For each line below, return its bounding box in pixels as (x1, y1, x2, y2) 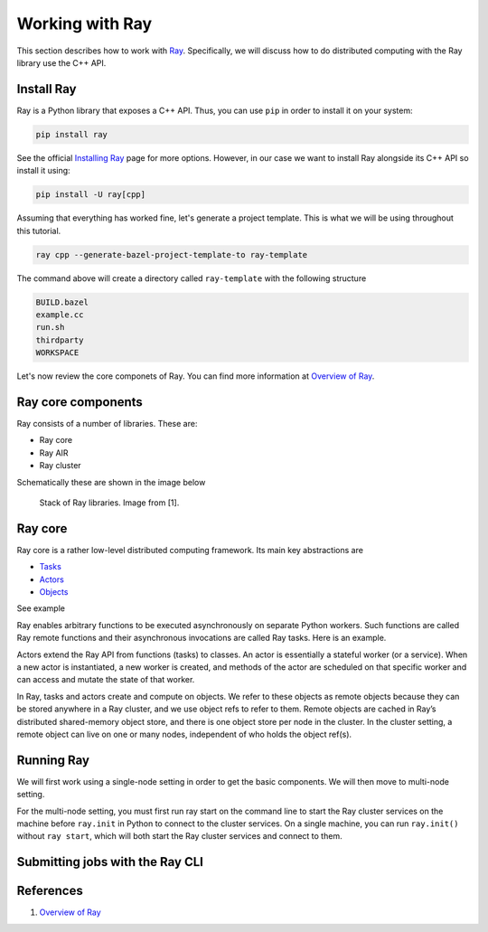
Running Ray (16, 752, 90, 767)
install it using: (16, 165, 71, 176)
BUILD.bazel (35, 297, 89, 307)
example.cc (35, 309, 84, 320)
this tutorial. (16, 225, 61, 236)
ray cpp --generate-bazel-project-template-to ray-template (35, 249, 308, 259)
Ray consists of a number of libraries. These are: (16, 418, 198, 428)
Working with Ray (16, 14, 153, 33)
